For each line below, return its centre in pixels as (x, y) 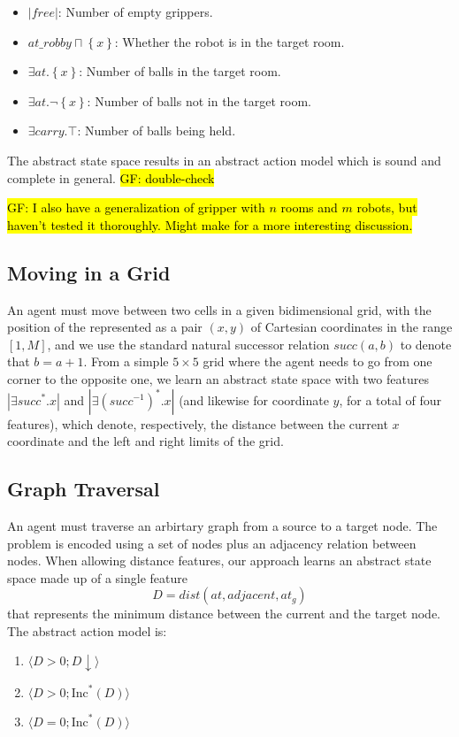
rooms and (309, 207)
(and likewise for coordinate (254, 399)
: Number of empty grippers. (135, 12)
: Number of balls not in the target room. (199, 100)
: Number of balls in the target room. (180, 71)
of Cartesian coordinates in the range (352, 327)
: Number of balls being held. (157, 131)
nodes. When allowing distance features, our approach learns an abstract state (219, 560)
